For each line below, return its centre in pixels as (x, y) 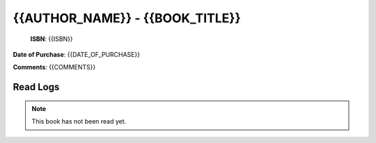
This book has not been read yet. (79, 121)
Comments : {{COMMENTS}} (54, 67)
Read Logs (36, 87)
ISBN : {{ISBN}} (52, 39)
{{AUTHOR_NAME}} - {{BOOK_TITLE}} (127, 18)
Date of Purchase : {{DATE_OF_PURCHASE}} (77, 54)
